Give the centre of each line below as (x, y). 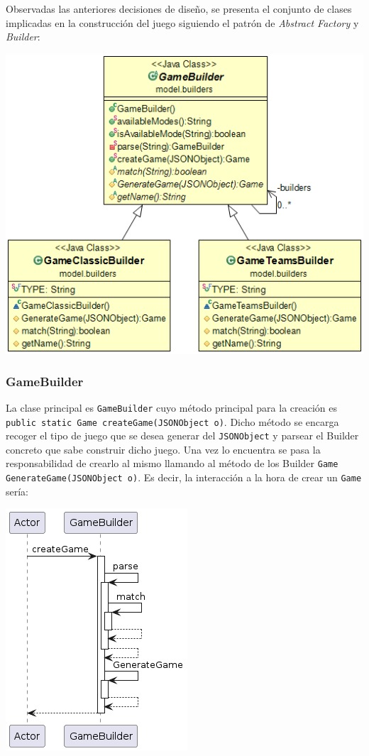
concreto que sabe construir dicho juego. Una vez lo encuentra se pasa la (163, 449)
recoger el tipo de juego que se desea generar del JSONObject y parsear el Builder (182, 435)
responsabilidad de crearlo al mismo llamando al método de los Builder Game (172, 463)
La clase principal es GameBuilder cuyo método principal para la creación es (172, 407)
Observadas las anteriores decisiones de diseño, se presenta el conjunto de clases (179, 9)
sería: (17, 491)
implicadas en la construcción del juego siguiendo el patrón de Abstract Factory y (182, 22)
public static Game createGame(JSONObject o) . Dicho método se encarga (172, 421)
